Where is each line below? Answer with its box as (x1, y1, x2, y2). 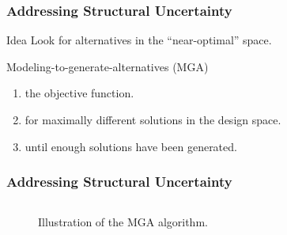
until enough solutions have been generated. (25, 138, 237, 154)
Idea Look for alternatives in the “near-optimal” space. (6, 32, 272, 48)
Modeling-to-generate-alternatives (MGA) (6, 58, 209, 74)
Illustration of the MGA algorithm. (38, 214, 208, 230)
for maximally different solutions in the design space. (25, 112, 281, 127)
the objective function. (25, 85, 134, 101)
